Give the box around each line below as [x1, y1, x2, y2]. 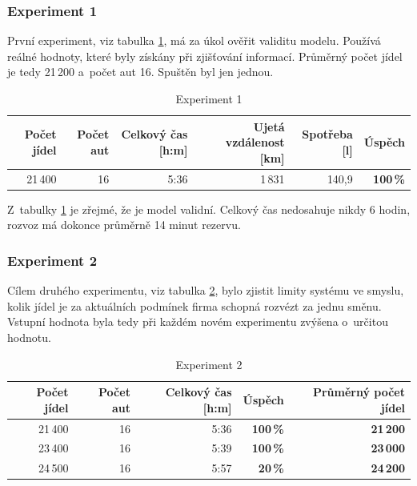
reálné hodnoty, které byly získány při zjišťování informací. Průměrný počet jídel [7, 47, 403, 64]
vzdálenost [225, 134, 285, 151]
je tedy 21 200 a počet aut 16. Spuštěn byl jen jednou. [7, 63, 274, 80]
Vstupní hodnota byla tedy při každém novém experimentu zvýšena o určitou [7, 313, 388, 330]
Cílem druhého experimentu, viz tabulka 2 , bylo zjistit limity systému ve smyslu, [7, 282, 404, 299]
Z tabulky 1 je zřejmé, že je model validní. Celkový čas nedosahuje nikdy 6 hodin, [7, 200, 411, 217]
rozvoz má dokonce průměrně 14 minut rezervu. [7, 216, 241, 233]
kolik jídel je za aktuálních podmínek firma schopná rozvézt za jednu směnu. [7, 297, 382, 314]
